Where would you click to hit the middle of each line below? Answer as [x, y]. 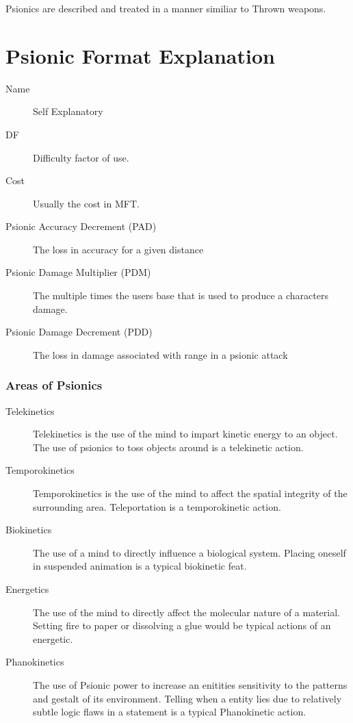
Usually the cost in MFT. [86, 203]
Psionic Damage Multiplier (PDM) [78, 272]
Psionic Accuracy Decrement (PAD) [81, 226]
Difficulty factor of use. [81, 157]
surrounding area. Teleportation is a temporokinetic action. [157, 506]
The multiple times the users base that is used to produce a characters [181, 295]
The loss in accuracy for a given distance [118, 249]
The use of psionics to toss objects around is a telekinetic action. [168, 447]
